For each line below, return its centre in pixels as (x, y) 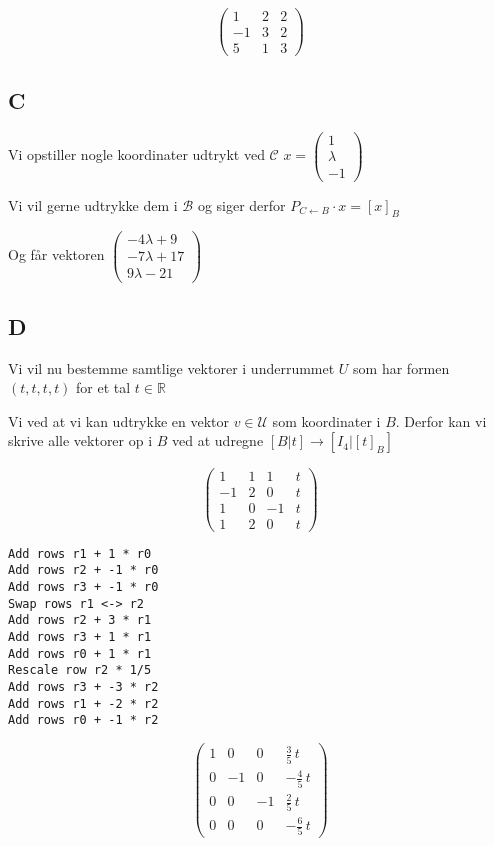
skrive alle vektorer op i (80, 440)
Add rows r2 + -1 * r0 (83, 570)
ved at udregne (218, 440)
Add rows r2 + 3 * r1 (80, 620)
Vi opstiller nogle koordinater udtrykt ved (136, 154)
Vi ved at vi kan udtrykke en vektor (118, 420)
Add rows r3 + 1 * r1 (80, 636)
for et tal (103, 387)
